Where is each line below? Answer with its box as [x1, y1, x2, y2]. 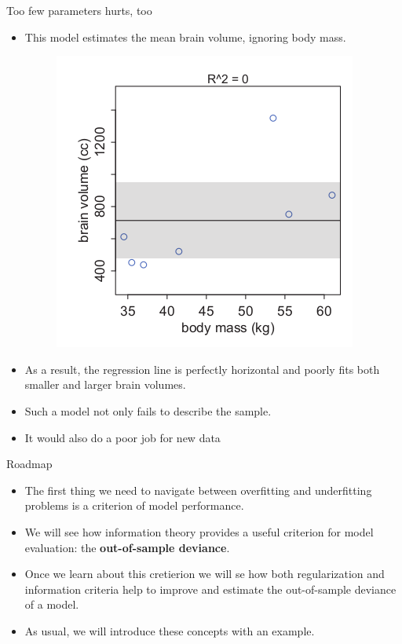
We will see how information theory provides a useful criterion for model [24, 523, 374, 540]
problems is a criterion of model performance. [24, 497, 244, 514]
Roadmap [6, 456, 53, 472]
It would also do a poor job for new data [24, 429, 221, 445]
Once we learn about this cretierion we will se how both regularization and [24, 565, 385, 582]
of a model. [24, 596, 79, 613]
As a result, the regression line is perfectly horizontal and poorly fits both [24, 360, 380, 377]
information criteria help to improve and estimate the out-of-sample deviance [24, 580, 397, 597]
